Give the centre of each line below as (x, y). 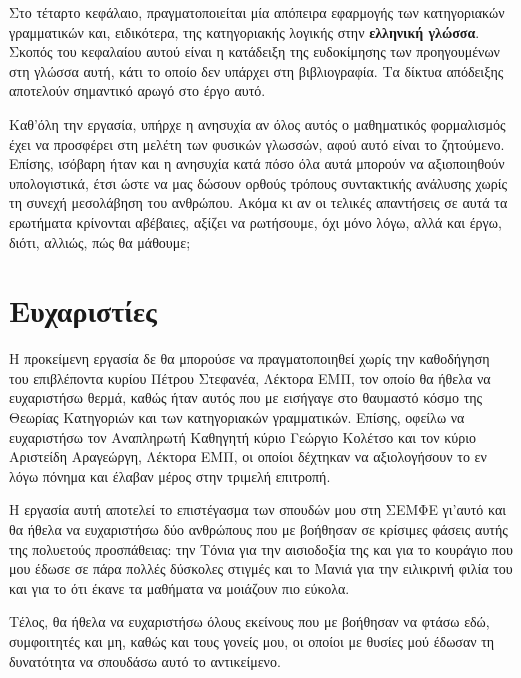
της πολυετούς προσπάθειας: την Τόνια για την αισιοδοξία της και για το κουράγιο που (261, 548)
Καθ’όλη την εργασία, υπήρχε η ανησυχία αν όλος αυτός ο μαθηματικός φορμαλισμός (257, 123)
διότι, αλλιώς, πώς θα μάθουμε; (100, 241)
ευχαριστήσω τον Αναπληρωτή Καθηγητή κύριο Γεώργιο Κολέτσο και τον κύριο (243, 436)
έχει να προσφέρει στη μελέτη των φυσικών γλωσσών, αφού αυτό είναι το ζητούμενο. (257, 143)
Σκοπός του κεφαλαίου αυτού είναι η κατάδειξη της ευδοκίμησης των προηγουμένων (254, 51)
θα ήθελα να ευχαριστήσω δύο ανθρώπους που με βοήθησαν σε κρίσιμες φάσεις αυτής (258, 529)
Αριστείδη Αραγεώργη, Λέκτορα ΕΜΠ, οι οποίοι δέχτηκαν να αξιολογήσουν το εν (248, 456)
